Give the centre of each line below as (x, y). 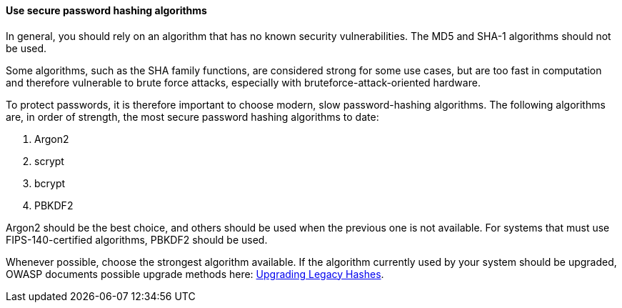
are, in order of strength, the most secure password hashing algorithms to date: (192, 116)
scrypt (49, 161)
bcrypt (50, 183)
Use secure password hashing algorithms (106, 10)
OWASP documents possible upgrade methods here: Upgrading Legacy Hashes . (195, 274)
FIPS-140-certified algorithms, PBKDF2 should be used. (137, 239)
